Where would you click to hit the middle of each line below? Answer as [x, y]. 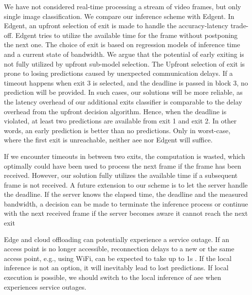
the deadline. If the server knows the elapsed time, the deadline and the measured [126, 194]
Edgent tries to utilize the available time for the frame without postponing [126, 35]
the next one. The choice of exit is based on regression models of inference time [122, 44]
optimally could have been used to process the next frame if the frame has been [123, 165]
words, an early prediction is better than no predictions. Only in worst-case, [117, 130]
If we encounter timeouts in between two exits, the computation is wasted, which [125, 156]
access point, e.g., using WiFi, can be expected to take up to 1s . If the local [118, 258]
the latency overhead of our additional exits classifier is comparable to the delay [123, 101]
